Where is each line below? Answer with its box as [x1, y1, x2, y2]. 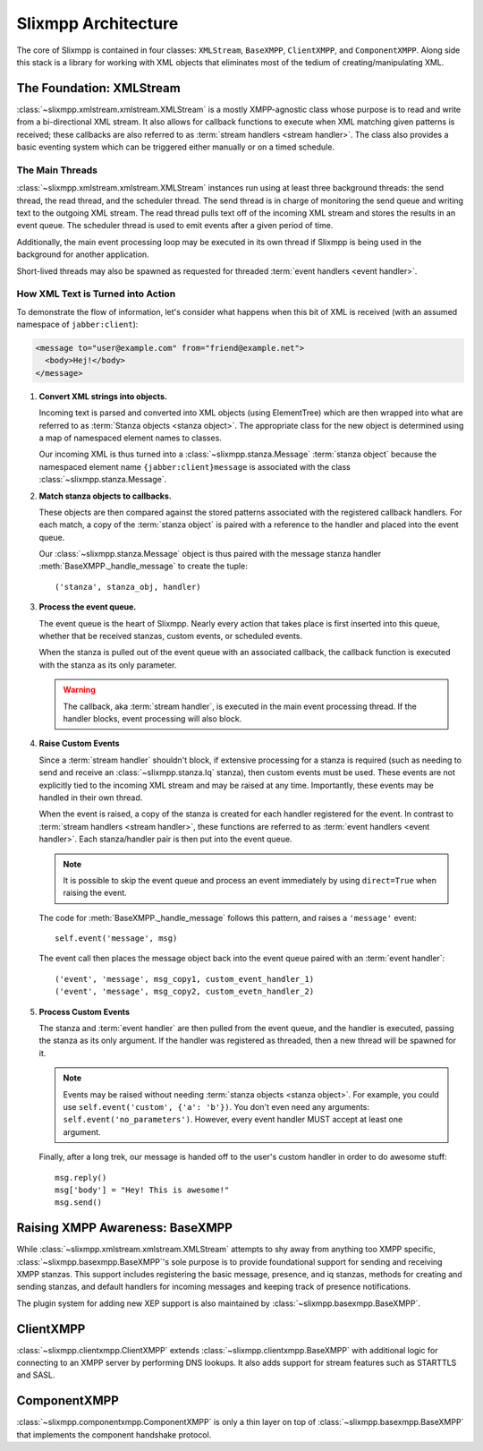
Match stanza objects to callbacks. [38, 491, 172, 501]
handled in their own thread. [38, 792, 143, 803]
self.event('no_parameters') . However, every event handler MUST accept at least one [63, 1114, 403, 1125]
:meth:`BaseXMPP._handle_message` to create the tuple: [38, 560, 248, 572]
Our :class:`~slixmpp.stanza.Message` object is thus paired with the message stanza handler [38, 549, 382, 559]
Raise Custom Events [38, 738, 120, 749]
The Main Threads [16, 164, 98, 176]
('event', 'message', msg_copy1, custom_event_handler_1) [55, 974, 315, 984]
